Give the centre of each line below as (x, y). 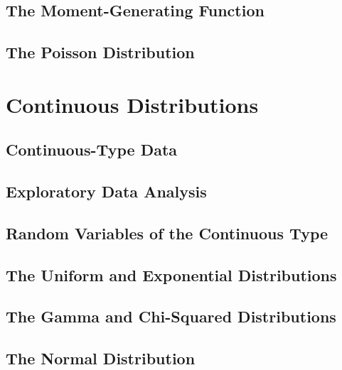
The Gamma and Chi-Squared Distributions (171, 316)
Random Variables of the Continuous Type (167, 233)
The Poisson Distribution (100, 52)
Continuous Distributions (132, 104)
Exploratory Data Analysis (106, 191)
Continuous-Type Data (92, 149)
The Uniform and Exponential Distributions (171, 274)
